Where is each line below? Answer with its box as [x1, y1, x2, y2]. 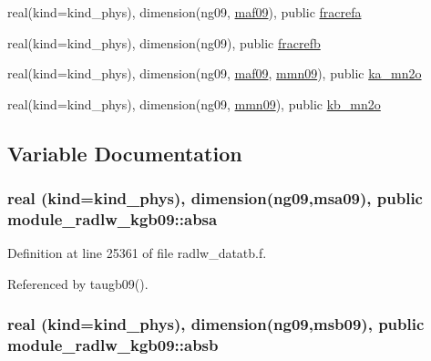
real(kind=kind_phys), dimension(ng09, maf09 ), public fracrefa [7, 3, 362, 21]
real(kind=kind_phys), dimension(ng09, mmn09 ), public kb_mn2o [7, 94, 381, 113]
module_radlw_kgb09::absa [7, 208, 218, 230]
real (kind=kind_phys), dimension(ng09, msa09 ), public [7, 187, 423, 210]
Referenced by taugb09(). [7, 273, 149, 293]
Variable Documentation [7, 139, 242, 167]
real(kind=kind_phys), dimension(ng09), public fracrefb [7, 33, 321, 52]
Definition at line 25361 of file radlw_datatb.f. [7, 243, 267, 263]
